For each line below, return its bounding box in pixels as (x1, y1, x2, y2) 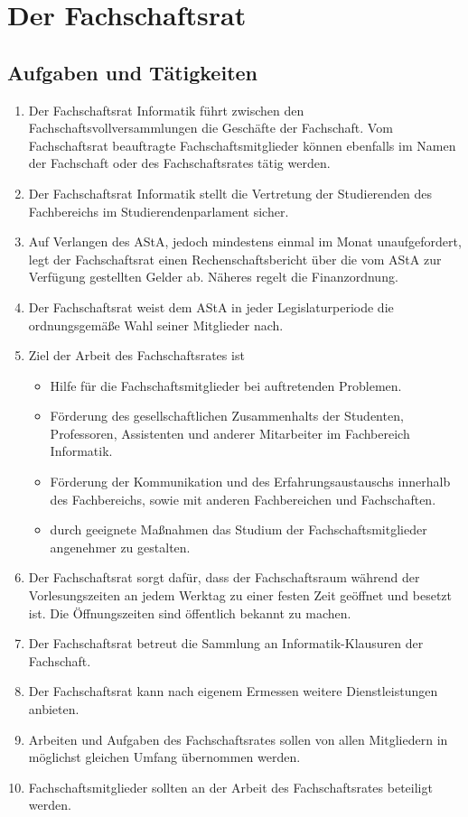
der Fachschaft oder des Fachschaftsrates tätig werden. (28, 153, 331, 172)
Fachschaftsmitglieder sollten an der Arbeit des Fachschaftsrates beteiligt (28, 777, 433, 796)
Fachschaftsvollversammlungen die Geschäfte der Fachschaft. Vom (28, 118, 393, 137)
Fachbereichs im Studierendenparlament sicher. (28, 201, 289, 220)
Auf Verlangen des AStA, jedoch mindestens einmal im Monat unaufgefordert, (28, 232, 462, 251)
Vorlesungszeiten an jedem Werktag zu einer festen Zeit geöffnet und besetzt (28, 586, 453, 605)
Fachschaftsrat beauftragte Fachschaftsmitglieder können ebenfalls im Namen (28, 135, 456, 154)
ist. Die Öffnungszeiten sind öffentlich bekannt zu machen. (28, 603, 351, 622)
